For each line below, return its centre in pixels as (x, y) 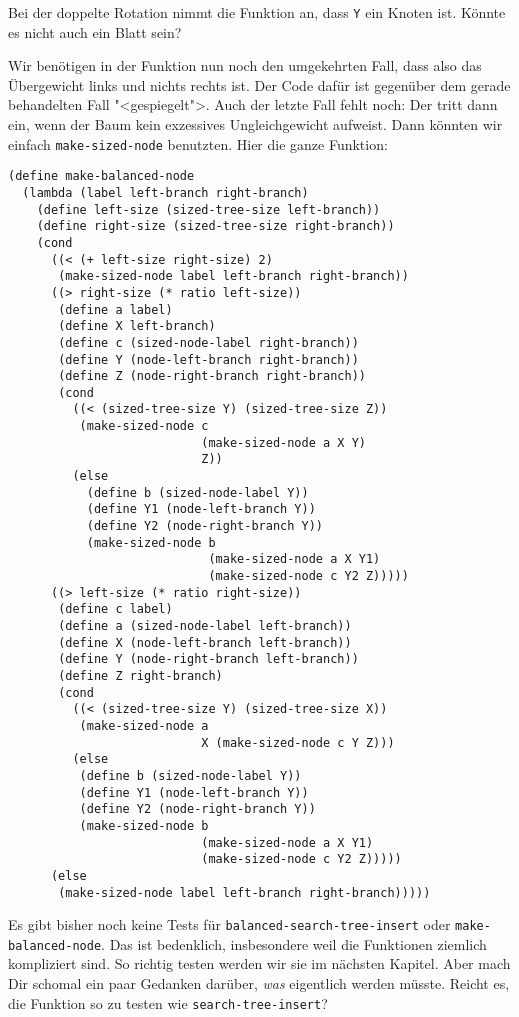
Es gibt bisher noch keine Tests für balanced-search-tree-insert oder (229, 924)
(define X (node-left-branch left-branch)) (205, 642)
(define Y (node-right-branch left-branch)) (208, 659)
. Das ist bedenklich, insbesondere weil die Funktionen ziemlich (294, 943)
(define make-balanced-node (101, 176)
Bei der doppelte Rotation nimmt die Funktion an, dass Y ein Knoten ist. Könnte (257, 12)
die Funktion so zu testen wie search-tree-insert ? (168, 1002)
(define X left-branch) (137, 326)
